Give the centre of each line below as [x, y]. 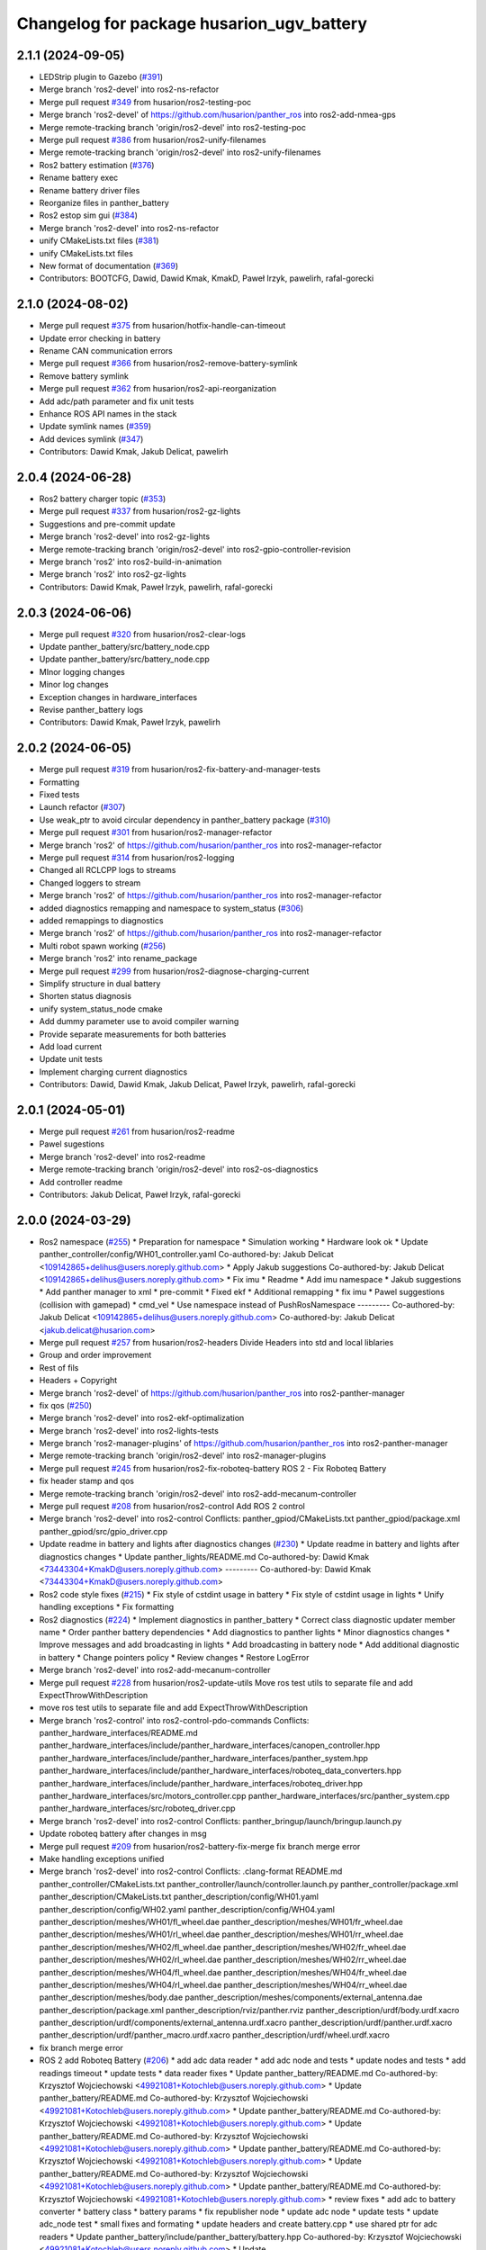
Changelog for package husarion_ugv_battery [192, 23]
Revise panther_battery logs [91, 710]
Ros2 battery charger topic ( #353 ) [103, 499]
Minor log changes [74, 685]
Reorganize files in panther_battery [104, 202]
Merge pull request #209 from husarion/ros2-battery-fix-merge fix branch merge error [200, 1846]
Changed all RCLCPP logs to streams [108, 870]
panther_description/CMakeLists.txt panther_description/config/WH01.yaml [179, 1897]
